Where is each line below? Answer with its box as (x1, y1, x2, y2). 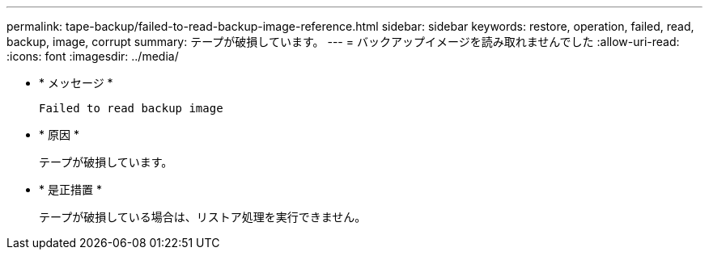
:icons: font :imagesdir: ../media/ (6, 49, 179, 63)
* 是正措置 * (39, 183, 102, 196)
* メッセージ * (39, 76, 113, 90)
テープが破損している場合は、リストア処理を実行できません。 (39, 210, 367, 224)
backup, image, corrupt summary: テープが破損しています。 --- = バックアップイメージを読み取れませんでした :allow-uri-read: (6, 35, 680, 48)
